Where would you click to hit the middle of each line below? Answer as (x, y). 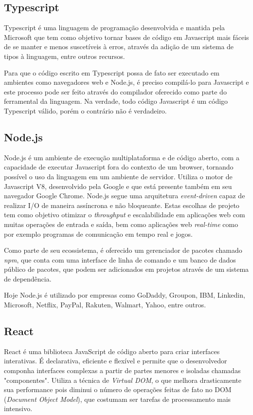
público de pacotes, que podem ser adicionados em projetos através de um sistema (126, 269)
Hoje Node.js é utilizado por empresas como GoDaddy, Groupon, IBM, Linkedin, (125, 295)
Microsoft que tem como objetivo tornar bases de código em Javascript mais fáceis (126, 37)
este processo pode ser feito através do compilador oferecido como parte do (115, 91)
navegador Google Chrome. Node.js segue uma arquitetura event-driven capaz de (125, 196)
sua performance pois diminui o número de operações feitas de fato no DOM (118, 389)
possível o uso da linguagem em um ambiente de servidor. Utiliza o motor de (118, 176)
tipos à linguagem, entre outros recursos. (64, 56)
